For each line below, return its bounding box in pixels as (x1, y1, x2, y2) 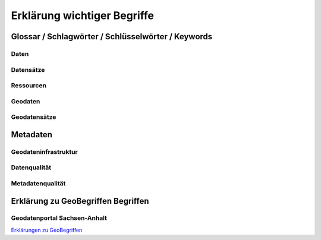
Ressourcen (11, 81, 47, 90)
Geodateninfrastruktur (11, 147, 78, 156)
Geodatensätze (11, 113, 56, 121)
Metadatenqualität (11, 179, 66, 187)
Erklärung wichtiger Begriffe (11, 9, 155, 22)
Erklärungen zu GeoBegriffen (11, 226, 83, 233)
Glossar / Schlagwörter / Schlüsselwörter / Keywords (11, 31, 213, 42)
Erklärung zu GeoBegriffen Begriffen (11, 196, 149, 206)
